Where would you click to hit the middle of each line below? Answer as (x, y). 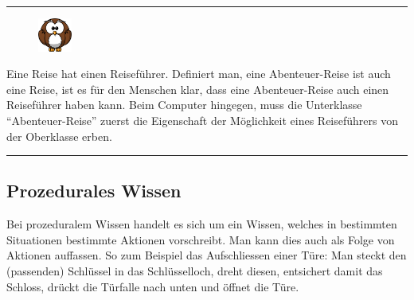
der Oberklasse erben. (59, 136)
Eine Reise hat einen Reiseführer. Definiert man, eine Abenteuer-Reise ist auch (199, 74)
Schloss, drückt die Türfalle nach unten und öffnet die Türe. (153, 286)
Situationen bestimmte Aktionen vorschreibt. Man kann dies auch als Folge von (201, 239)
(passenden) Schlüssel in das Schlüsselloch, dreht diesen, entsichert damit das (195, 271)
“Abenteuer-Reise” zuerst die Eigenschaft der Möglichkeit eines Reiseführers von (202, 120)
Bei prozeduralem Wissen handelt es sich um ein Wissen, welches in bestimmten (202, 224)
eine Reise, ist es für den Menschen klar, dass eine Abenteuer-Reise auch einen (198, 89)
